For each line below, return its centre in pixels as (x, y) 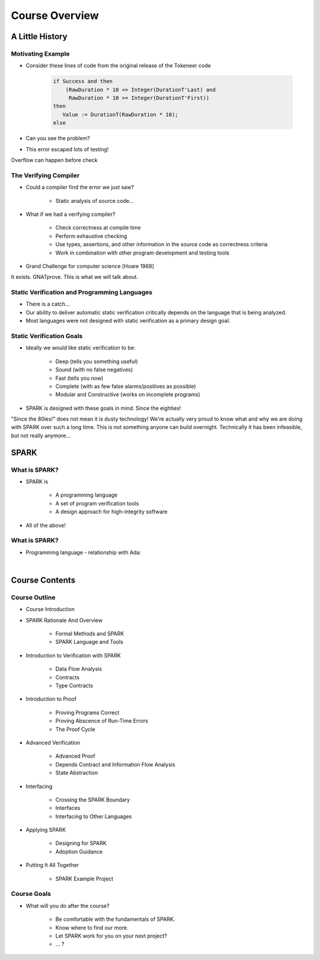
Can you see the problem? (58, 138)
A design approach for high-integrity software (112, 512)
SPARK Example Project (84, 879)
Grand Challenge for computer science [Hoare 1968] (90, 266)
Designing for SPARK (81, 843)
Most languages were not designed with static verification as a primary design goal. (128, 321)
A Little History (39, 36)
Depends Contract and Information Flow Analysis (115, 764)
